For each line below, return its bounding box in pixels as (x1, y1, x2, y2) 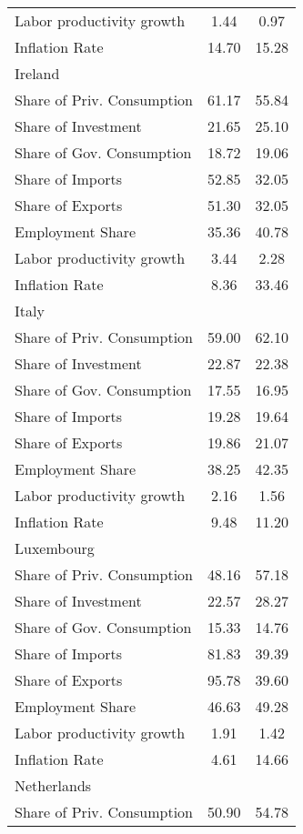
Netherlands (15, 775, 92, 796)
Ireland (15, 63, 60, 84)
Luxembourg (15, 538, 95, 558)
